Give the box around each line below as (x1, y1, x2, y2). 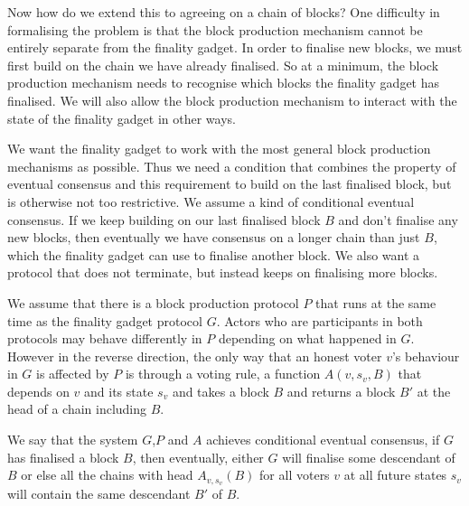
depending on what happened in (218, 329, 397, 348)
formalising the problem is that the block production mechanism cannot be (7, 20, 423, 39)
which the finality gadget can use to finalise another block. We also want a (7, 245, 420, 264)
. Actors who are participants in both (216, 311, 423, 330)
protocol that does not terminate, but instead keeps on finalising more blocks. (7, 263, 438, 282)
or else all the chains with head (21, 465, 193, 484)
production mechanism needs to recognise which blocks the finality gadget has (7, 73, 440, 92)
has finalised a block (7, 447, 119, 466)
